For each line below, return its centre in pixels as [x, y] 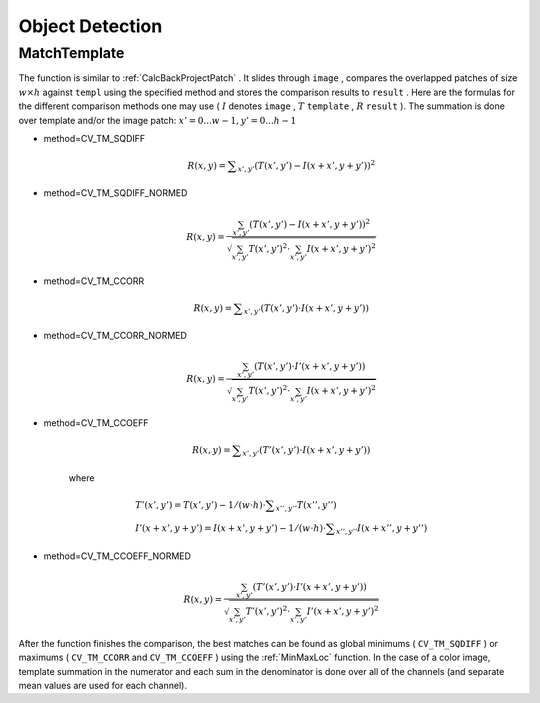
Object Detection [90, 26]
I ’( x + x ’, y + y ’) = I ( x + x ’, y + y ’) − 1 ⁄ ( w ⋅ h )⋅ [231, 528]
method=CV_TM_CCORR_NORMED [115, 336]
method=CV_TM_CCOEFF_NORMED [117, 556]
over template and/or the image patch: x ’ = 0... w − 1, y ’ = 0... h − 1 [157, 120]
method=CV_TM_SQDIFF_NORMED [115, 193]
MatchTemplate [71, 53]
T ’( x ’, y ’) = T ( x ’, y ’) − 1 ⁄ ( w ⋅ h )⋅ [200, 504]
